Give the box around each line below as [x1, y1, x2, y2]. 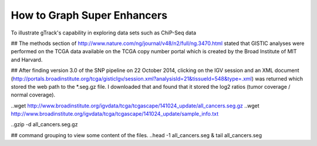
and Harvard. [11, 56, 43, 63]
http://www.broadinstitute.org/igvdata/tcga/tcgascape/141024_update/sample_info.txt [11, 110, 219, 117]
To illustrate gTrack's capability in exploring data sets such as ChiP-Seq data [11, 29, 197, 36]
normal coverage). [11, 91, 56, 99]
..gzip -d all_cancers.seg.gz [11, 121, 78, 128]
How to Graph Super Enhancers [11, 9, 167, 22]
